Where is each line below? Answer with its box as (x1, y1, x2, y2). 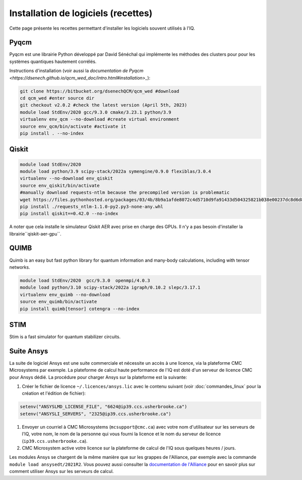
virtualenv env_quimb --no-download (20, 292, 111, 297)
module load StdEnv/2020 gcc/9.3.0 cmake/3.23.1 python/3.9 (20, 109, 172, 115)
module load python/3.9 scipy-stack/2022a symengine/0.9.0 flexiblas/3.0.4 (20, 169, 211, 174)
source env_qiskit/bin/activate (20, 183, 100, 188)
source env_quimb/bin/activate (20, 299, 98, 304)
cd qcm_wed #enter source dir (20, 96, 95, 101)
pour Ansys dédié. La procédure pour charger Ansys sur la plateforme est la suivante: (9, 374, 187, 380)
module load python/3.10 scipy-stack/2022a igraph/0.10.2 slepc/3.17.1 (20, 285, 201, 290)
